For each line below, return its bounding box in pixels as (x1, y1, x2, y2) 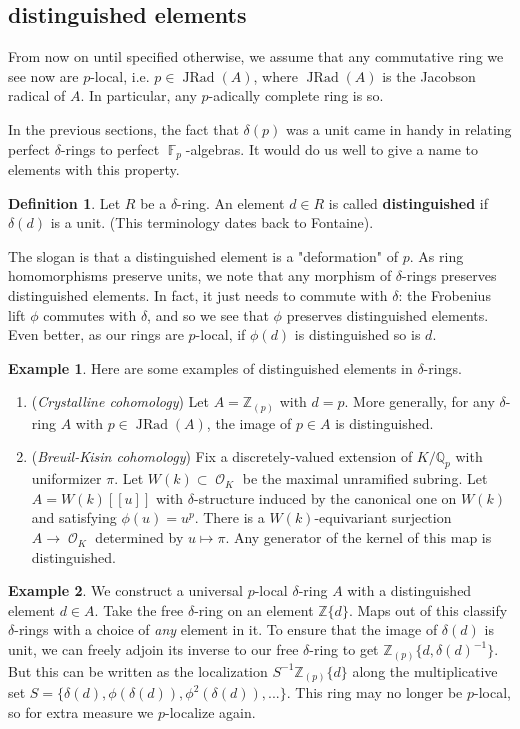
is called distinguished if (328, 192, 488, 213)
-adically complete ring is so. (208, 85, 384, 106)
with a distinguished (347, 580, 472, 601)
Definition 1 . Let (8, 192, 121, 213)
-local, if (195, 324, 246, 345)
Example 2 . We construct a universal (8, 580, 243, 601)
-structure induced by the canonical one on (194, 487, 457, 508)
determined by (95, 527, 184, 548)
